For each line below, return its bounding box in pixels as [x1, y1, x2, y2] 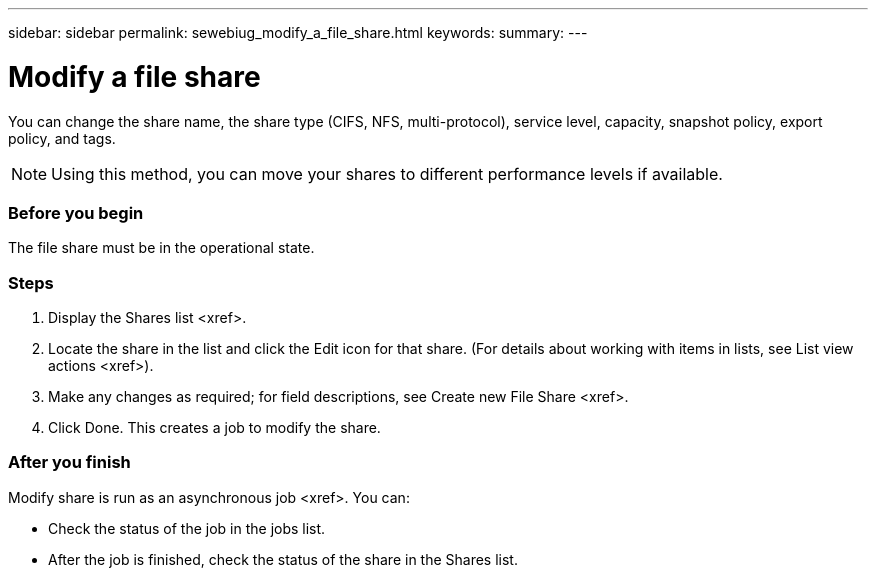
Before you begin [8, 202, 144, 223]
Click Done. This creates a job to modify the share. [48, 419, 381, 436]
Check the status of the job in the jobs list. [48, 519, 326, 537]
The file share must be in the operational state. [8, 239, 315, 257]
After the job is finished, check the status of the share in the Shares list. [48, 550, 518, 568]
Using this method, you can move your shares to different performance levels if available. [51, 163, 723, 184]
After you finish [8, 452, 131, 473]
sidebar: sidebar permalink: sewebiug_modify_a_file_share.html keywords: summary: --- [8, 24, 588, 41]
